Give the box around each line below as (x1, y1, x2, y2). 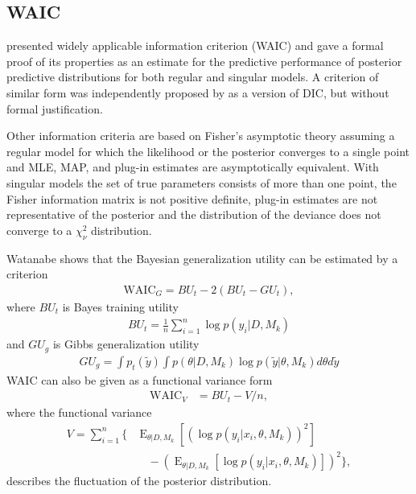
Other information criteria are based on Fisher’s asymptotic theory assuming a (6, 127, 395, 144)
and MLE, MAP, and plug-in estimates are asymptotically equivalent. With (6, 158, 379, 175)
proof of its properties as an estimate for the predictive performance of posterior (6, 52, 402, 69)
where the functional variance (6, 404, 152, 421)
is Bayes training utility (62, 298, 179, 315)
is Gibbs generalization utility (52, 336, 200, 352)
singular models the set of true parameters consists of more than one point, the (6, 174, 397, 191)
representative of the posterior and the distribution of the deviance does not (6, 206, 381, 223)
